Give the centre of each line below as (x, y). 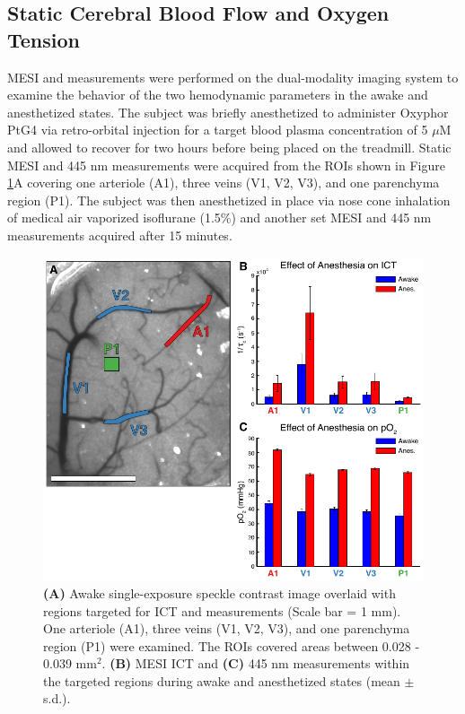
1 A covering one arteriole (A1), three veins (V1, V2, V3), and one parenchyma (224, 183)
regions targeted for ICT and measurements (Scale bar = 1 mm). (222, 610)
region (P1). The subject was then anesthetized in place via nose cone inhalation (229, 200)
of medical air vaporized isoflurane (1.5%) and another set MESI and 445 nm (219, 218)
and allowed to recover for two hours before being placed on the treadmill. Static (229, 147)
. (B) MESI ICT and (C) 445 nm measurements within (256, 663)
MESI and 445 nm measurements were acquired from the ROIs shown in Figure (226, 165)
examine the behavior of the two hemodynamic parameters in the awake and (218, 95)
